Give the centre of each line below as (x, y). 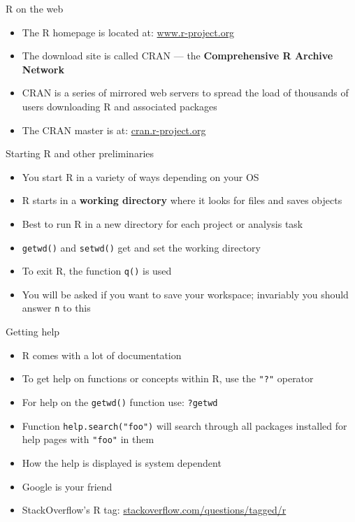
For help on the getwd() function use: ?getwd (120, 401)
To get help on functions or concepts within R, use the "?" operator (168, 378)
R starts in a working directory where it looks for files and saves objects (182, 200)
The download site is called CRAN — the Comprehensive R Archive (177, 56)
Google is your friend (67, 486)
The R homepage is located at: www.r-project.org (128, 32)
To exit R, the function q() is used (97, 271)
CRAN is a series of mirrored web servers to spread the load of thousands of (185, 93)
